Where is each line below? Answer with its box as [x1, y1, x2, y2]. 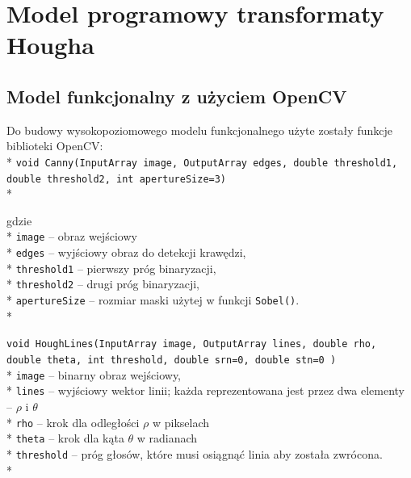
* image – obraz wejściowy [6, 228, 137, 245]
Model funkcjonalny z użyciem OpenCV [6, 83, 347, 108]
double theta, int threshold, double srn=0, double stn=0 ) [6, 354, 337, 366]
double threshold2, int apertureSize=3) [6, 173, 227, 185]
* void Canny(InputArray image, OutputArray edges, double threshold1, [6, 153, 398, 170]
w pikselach [152, 413, 210, 430]
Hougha [6, 28, 94, 61]
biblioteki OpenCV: [6, 137, 103, 154]
